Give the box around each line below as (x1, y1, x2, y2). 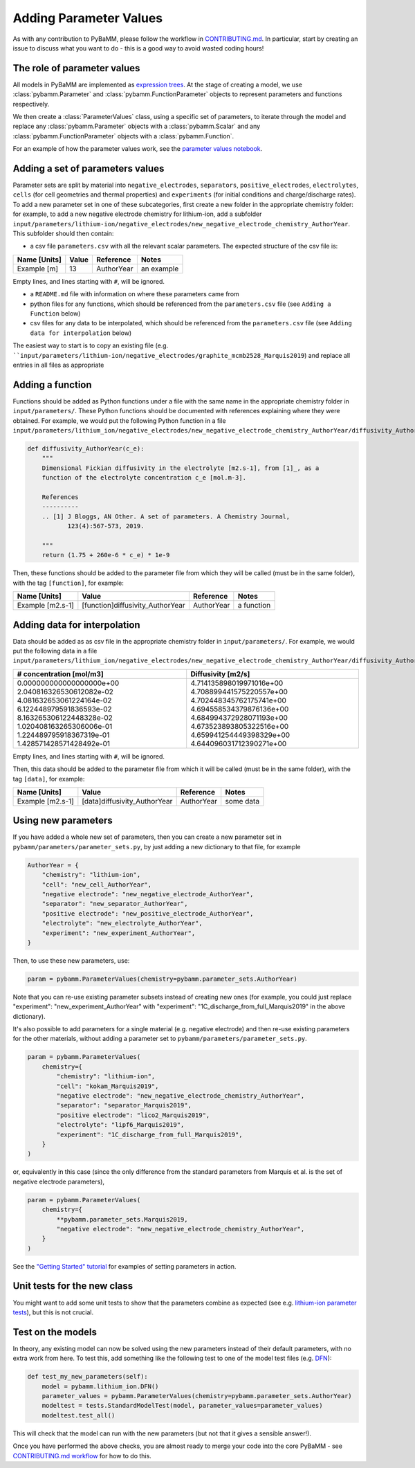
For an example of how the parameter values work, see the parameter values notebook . (12, 145, 263, 153)
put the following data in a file (12, 646, 98, 655)
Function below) (30, 309, 81, 318)
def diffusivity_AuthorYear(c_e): (27, 445, 145, 453)
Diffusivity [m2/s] (190, 669, 250, 678)
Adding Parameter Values (12, 10, 163, 26)
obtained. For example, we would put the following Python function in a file (12, 416, 226, 425)
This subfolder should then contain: (12, 229, 114, 238)
